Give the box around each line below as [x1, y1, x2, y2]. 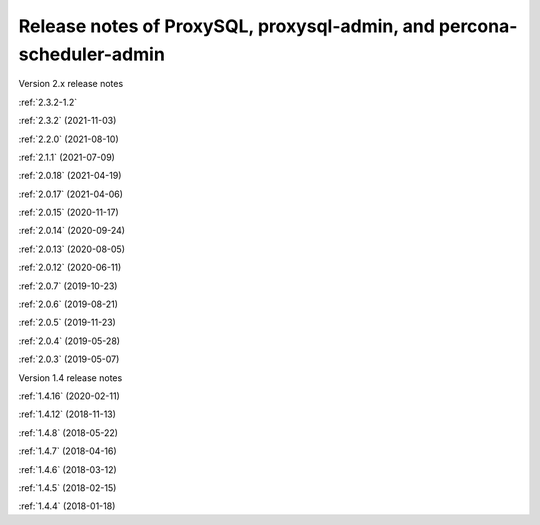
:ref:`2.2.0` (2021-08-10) [18, 133, 119, 145]
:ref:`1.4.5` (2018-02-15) [18, 481, 117, 494]
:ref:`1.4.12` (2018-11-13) [18, 408, 117, 420]
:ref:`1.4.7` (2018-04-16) [18, 445, 117, 457]
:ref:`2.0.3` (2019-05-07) [18, 353, 120, 365]
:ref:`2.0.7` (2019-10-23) [18, 280, 118, 292]
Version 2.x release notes [18, 78, 124, 90]
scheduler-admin [18, 43, 165, 65]
